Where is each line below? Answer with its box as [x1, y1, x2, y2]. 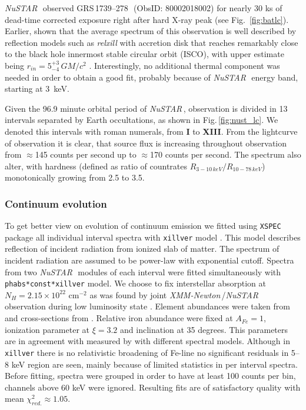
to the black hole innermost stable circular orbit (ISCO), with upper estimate [5, 48, 284, 60]
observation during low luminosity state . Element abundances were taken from [5, 300, 290, 312]
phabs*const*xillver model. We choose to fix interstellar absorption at [5, 277, 266, 289]
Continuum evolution [5, 196, 107, 211]
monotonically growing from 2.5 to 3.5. [5, 171, 145, 184]
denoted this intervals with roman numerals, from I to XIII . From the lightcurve [5, 125, 298, 137]
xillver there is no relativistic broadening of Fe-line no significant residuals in [5, 346, 289, 358]
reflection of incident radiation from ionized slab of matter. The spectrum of [5, 242, 280, 255]
